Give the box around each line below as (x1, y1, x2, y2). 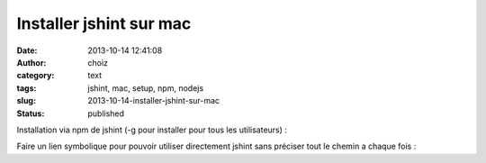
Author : (16, 57, 47, 68)
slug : (16, 95, 36, 106)
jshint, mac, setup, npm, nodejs (87, 82, 204, 94)
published (87, 108, 125, 119)
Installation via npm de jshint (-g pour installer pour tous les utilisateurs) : (16, 124, 288, 135)
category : (16, 70, 55, 81)
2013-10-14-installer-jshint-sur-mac (87, 95, 220, 106)
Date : (16, 45, 38, 56)
